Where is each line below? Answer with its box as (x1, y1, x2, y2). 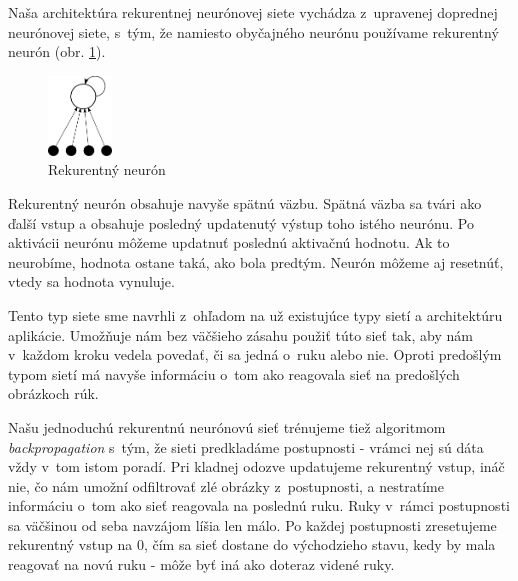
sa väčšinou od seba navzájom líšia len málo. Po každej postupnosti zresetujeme (8, 514, 497, 535)
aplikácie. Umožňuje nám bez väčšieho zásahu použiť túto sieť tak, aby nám (8, 324, 473, 345)
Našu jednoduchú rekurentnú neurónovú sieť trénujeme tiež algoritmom (8, 416, 446, 437)
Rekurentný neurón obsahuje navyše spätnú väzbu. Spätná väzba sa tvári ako (8, 192, 482, 213)
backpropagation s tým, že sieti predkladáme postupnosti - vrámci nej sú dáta (8, 436, 484, 457)
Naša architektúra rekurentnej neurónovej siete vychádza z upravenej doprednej (8, 2, 498, 22)
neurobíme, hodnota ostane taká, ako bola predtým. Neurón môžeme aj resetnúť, (8, 251, 504, 272)
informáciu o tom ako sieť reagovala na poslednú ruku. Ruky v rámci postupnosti (8, 495, 510, 516)
